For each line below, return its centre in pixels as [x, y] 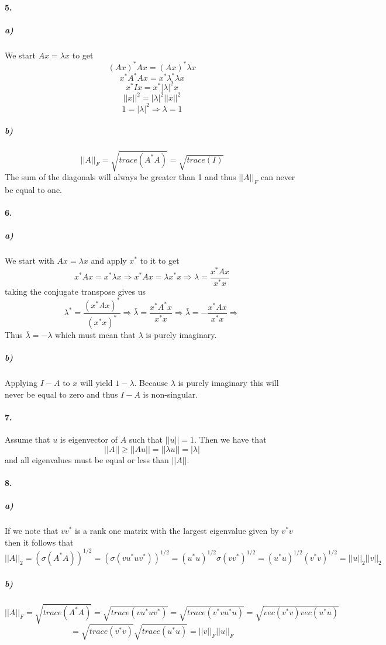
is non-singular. [170, 394]
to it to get [160, 261]
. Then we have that [230, 439]
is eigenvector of [89, 439]
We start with [30, 261]
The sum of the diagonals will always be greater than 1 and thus [120, 176]
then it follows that [39, 542]
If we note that [32, 531]
